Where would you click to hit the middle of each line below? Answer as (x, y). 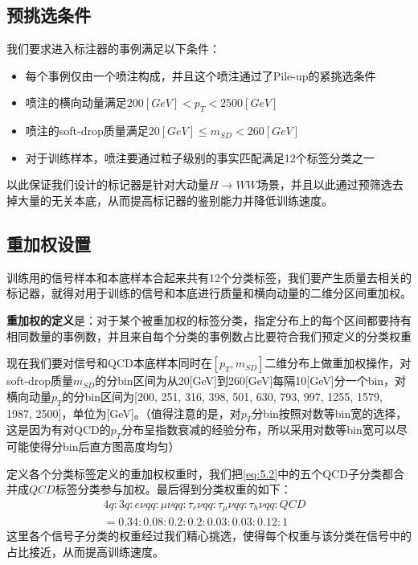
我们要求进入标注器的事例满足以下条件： (113, 49)
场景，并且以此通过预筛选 (324, 184)
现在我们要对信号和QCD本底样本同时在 (109, 363)
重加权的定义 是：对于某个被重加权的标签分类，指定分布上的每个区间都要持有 (209, 319)
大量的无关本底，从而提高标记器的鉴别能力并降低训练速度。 (175, 200)
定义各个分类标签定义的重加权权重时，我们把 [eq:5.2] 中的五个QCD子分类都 (200, 473)
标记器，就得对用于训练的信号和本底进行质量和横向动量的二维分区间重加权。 (209, 293)
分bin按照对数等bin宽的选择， (330, 413)
